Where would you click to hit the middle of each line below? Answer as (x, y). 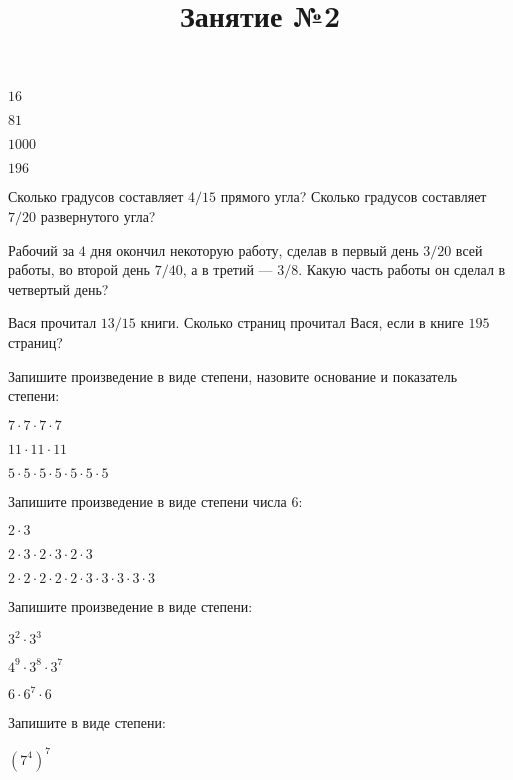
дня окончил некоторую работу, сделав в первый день (254, 249)
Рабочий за (41, 249)
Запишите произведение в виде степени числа (147, 500)
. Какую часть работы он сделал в (402, 269)
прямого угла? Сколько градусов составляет (353, 196)
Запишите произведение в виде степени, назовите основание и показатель (233, 375)
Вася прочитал (52, 322)
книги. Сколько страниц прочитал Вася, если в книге (302, 322)
